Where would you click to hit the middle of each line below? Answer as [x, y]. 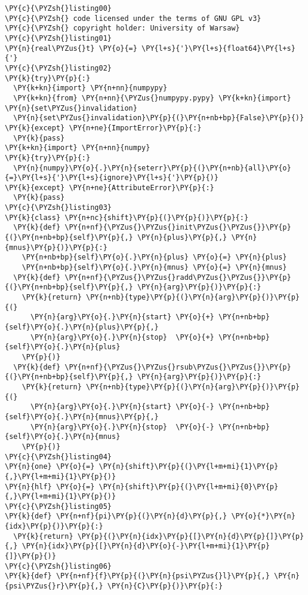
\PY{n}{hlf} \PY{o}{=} [50, 486]
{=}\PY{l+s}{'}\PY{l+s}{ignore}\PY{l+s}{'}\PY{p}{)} [112, 178]
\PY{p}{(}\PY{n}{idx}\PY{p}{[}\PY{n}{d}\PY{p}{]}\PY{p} [191, 536]
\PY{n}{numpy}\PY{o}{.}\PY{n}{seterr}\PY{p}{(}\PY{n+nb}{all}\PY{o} [152, 168]
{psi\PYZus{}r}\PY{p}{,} [54, 586]
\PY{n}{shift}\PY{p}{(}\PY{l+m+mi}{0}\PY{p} [189, 486]
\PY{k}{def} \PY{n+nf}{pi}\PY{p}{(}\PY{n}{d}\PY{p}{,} [116, 516]
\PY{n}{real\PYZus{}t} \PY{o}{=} [71, 48]
